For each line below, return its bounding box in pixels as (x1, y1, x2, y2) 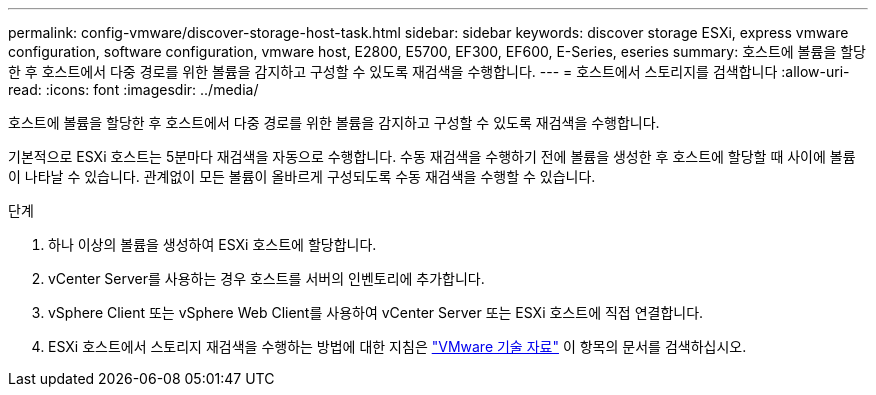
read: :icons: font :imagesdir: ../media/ (8, 81, 259, 98)
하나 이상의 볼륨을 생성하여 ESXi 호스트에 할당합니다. (48, 236, 377, 253)
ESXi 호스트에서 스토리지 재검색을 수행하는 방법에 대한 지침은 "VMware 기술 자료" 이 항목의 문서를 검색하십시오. (48, 338, 747, 355)
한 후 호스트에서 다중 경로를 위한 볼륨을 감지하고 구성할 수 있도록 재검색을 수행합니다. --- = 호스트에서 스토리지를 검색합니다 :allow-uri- (8, 63, 850, 80)
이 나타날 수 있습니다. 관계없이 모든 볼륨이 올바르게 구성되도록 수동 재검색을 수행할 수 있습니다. (8, 168, 596, 185)
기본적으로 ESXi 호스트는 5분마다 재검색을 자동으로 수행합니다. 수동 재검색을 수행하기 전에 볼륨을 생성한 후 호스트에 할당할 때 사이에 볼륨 (8, 148, 856, 165)
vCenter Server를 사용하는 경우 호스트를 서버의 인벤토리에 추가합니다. (48, 270, 485, 287)
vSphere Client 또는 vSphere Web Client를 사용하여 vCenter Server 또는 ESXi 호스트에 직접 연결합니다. (48, 304, 704, 321)
